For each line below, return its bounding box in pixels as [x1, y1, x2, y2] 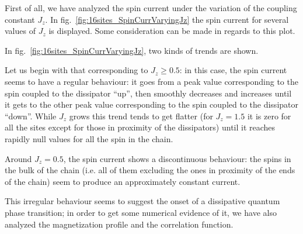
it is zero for [247, 109, 291, 122]
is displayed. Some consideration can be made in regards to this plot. [48, 25, 295, 37]
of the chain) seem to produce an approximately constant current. [5, 175, 241, 187]
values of [5, 25, 36, 37]
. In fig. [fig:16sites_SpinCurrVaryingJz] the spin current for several [45, 13, 289, 25]
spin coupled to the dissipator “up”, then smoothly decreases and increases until [5, 87, 292, 99]
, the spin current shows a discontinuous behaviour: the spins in [63, 152, 291, 164]
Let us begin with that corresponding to [5, 64, 148, 76]
